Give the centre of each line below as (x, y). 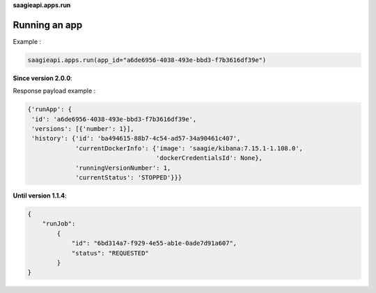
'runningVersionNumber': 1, (123, 168)
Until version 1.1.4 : (40, 196)
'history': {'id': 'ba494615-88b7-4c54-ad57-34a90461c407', (136, 138)
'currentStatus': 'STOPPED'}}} (129, 177)
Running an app (48, 25)
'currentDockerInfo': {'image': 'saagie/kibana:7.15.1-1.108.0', (189, 148)
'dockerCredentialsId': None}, (209, 158)
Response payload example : (54, 91)
